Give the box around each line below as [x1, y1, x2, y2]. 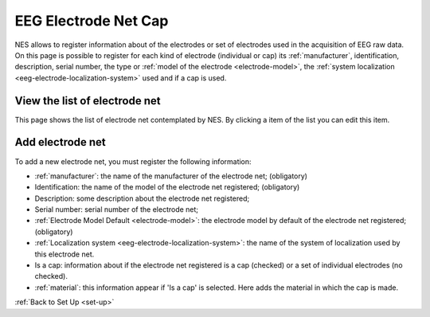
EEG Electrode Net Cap [14, 12, 169, 29]
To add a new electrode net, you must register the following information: [14, 156, 252, 166]
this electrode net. [34, 249, 95, 259]
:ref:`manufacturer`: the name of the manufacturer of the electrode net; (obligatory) [34, 171, 308, 181]
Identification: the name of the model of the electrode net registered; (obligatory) [34, 182, 300, 192]
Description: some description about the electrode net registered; [34, 194, 250, 203]
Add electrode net [14, 135, 107, 149]
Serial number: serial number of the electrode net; [34, 205, 199, 214]
